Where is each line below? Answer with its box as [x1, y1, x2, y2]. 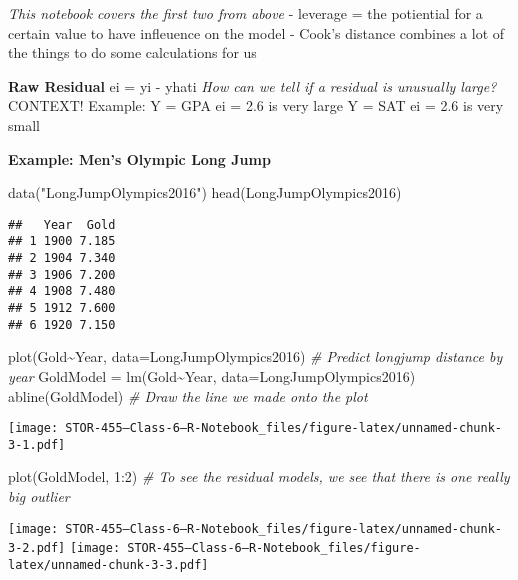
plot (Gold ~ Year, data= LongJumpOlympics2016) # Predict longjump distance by [8, 346, 503, 367]
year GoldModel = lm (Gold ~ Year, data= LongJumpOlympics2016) [8, 365, 416, 386]
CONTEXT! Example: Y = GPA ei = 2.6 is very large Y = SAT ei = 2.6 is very [8, 95, 504, 116]
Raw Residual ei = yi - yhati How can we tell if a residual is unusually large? [8, 75, 497, 96]
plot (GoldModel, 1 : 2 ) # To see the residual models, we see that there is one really [8, 466, 510, 487]
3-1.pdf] [8, 437, 66, 452]
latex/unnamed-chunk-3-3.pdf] [8, 557, 209, 572]
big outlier [8, 486, 70, 507]
